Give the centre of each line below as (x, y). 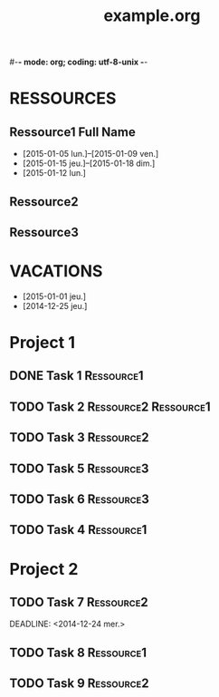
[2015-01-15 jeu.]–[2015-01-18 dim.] (89, 163)
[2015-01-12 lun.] (54, 173)
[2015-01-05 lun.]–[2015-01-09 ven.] (90, 154)
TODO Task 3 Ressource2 (79, 437)
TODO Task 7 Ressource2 (79, 602)
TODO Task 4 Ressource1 (78, 530)
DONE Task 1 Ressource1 (76, 376)
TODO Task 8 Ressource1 (78, 652)
